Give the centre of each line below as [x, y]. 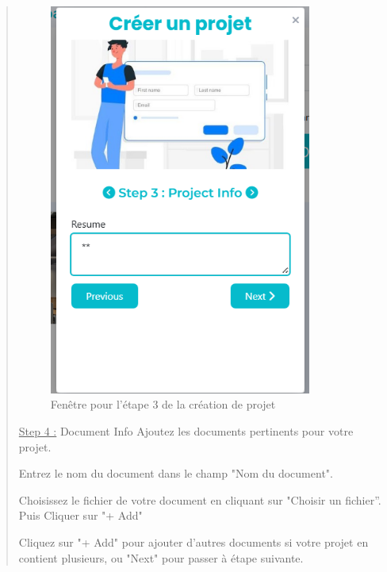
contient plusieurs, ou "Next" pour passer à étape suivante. [161, 557]
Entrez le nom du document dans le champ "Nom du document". [176, 473]
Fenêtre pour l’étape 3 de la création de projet [163, 404]
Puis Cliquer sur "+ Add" [80, 515]
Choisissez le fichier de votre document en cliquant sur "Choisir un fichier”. [200, 499]
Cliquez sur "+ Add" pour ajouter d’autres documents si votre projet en [193, 542]
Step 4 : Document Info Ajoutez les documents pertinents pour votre [186, 431]
